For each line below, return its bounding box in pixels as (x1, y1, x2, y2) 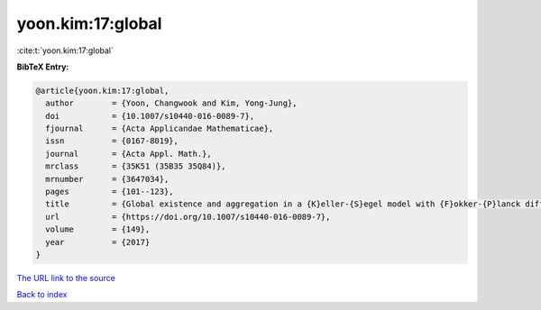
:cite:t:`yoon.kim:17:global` (16, 45, 115, 56)
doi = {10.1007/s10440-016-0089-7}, (45, 111, 255, 121)
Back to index (16, 289, 68, 300)
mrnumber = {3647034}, (45, 174, 170, 184)
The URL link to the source (16, 272, 116, 283)
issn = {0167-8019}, (45, 136, 179, 146)
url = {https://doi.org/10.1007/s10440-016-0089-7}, (45, 212, 331, 222)
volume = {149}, (45, 224, 151, 234)
